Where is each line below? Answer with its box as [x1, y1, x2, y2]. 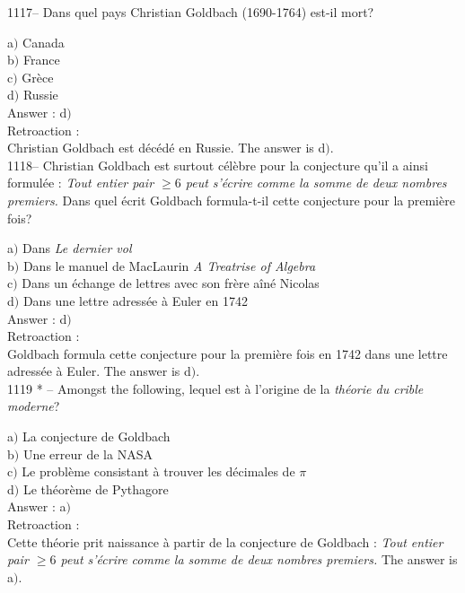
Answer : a [7, 497, 66, 516]
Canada [22, 32, 65, 51]
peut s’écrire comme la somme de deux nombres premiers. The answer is [60, 550, 458, 569]
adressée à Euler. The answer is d [7, 362, 191, 380]
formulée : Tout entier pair [7, 173, 154, 192]
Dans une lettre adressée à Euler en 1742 [22, 291, 248, 310]
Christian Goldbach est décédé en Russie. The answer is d [7, 138, 326, 157]
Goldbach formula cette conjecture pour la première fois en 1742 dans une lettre [7, 344, 448, 362]
